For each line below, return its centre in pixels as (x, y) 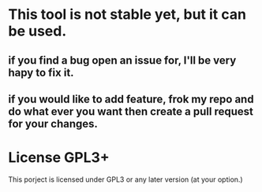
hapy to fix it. (41, 72)
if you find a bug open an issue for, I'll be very (122, 60)
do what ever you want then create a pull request (131, 111)
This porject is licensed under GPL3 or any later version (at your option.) (125, 179)
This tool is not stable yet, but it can (127, 15)
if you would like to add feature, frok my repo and (131, 99)
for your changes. (53, 124)
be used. (37, 31)
